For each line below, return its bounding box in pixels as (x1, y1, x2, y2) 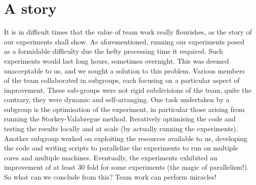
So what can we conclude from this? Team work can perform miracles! (4, 172, 217, 182)
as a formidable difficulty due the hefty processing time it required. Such (4, 46, 223, 56)
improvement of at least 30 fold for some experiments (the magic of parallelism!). (4, 162, 249, 172)
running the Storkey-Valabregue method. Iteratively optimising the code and (4, 113, 236, 124)
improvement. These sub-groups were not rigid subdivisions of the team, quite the (4, 84, 252, 95)
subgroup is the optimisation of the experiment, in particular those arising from (4, 104, 245, 114)
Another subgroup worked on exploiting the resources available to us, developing (4, 133, 248, 143)
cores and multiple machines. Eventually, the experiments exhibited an (4, 152, 218, 162)
